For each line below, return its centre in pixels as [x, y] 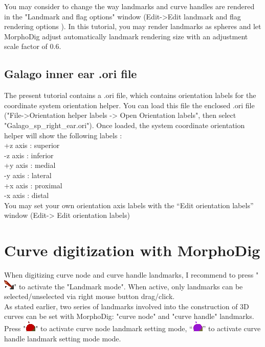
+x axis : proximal [33, 185]
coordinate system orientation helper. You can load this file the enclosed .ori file [129, 105]
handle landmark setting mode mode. [63, 338]
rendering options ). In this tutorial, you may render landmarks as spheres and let [133, 26]
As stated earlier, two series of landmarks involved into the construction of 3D [127, 306]
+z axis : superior [32, 145]
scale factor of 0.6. [33, 46]
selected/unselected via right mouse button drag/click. [90, 296]
